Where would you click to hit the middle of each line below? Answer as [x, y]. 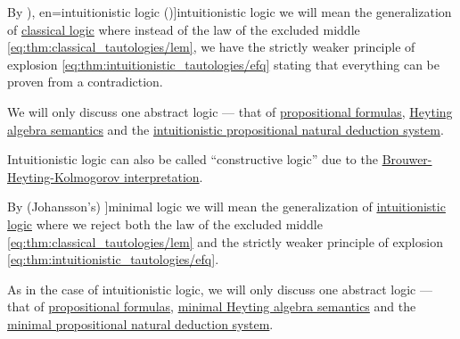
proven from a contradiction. [85, 82]
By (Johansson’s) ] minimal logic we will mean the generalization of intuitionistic [226, 207]
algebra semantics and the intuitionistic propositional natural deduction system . [226, 129]
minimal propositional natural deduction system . [140, 323]
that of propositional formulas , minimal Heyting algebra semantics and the [212, 306]
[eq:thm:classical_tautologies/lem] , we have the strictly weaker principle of [211, 47]
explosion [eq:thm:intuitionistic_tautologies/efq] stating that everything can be [223, 64]
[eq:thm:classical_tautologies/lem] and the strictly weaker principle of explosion [225, 241]
